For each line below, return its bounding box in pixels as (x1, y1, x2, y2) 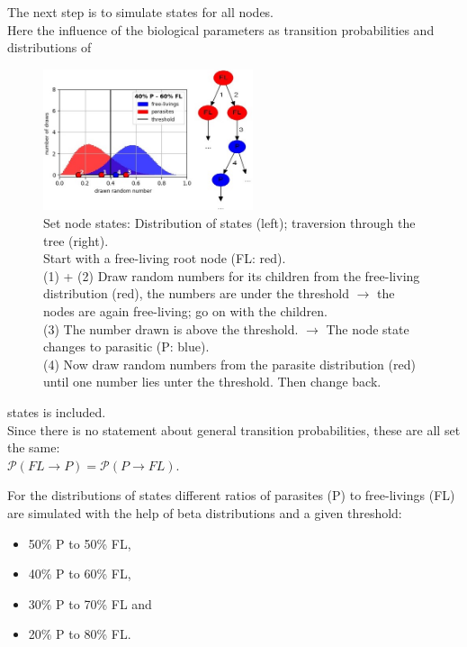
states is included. (7, 402, 106, 421)
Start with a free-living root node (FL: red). (43, 249, 286, 268)
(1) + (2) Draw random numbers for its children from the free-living (43, 266, 420, 285)
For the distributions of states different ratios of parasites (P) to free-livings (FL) (7, 486, 455, 505)
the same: (7, 438, 60, 457)
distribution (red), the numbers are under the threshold (43, 284, 350, 303)
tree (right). (43, 231, 109, 250)
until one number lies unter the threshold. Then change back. (43, 372, 382, 391)
